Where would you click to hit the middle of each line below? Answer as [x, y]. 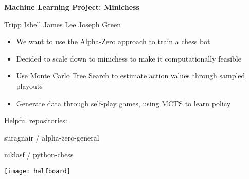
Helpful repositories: [36, 120]
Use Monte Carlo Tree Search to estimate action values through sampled [131, 76]
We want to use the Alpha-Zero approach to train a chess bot [113, 41]
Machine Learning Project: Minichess [72, 7]
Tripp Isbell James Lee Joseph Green [63, 24]
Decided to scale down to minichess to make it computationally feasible [129, 58]
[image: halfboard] [37, 171]
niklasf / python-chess [39, 155]
